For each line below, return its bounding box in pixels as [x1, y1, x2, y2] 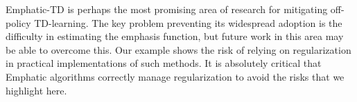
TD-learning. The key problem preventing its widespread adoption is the [34, 15, 342, 30]
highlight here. [6, 83, 67, 97]
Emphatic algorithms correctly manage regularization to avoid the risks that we [6, 69, 345, 83]
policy [6, 15, 31, 30]
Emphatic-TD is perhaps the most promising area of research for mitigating [6, 2, 328, 16]
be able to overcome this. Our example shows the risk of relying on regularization [6, 42, 351, 57]
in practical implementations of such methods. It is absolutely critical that [6, 56, 322, 70]
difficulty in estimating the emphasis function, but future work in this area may [6, 29, 344, 43]
